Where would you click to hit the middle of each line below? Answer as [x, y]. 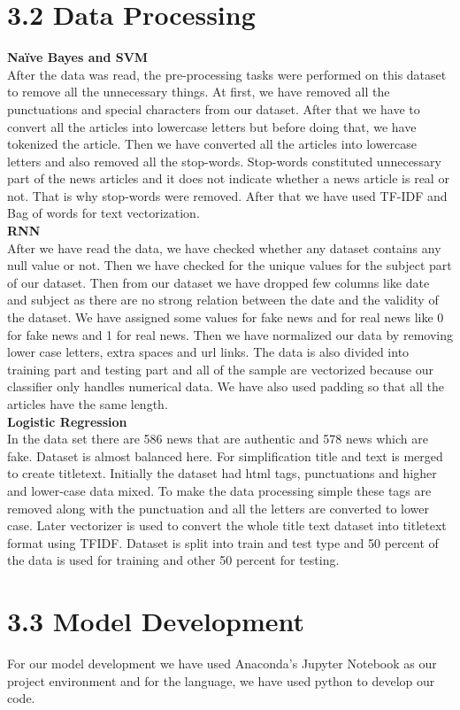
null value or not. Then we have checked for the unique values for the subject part [230, 265]
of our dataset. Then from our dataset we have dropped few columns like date [218, 282]
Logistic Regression [67, 421]
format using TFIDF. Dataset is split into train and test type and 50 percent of [223, 542]
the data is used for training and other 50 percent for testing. [173, 560]
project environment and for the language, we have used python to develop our [221, 680]
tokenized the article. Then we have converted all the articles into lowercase [212, 144]
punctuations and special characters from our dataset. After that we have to [214, 108]
